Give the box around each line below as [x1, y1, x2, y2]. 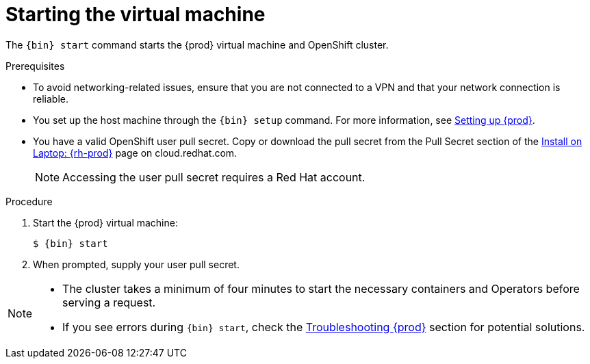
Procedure [5, 195, 53, 207]
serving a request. [62, 295, 156, 309]
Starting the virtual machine [5, 3, 266, 26]
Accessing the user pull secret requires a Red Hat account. [62, 170, 365, 184]
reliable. [33, 92, 69, 105]
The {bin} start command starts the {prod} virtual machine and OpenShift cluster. [5, 38, 389, 51]
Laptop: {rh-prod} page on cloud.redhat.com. [33, 146, 238, 159]
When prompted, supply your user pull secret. [33, 258, 240, 270]
